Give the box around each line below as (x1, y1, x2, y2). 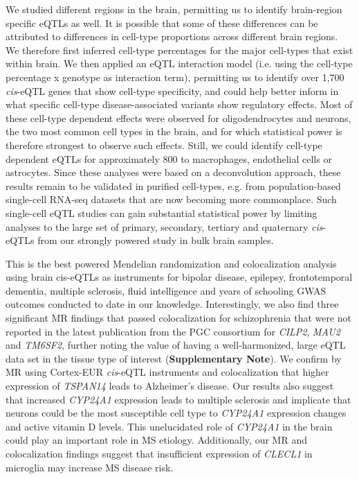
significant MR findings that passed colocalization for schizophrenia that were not (6, 311, 352, 325)
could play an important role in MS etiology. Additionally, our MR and (6, 433, 307, 447)
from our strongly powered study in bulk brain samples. (37, 233, 274, 247)
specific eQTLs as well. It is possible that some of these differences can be (6, 15, 318, 30)
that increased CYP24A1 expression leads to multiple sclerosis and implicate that (6, 392, 351, 406)
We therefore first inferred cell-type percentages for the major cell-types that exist (6, 42, 353, 57)
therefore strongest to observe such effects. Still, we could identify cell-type (6, 137, 322, 152)
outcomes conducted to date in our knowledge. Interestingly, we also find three (6, 297, 339, 311)
